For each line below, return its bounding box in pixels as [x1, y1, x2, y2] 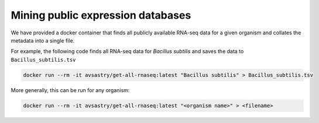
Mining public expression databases [11, 9, 191, 22]
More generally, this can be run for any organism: [11, 86, 130, 93]
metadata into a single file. [11, 37, 75, 44]
